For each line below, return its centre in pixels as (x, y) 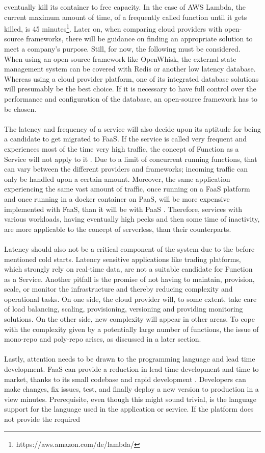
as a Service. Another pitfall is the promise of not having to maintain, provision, (129, 279)
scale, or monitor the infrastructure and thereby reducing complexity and (118, 289)
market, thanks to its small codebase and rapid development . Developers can (125, 379)
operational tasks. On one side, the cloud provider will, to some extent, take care (130, 299)
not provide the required (42, 419)
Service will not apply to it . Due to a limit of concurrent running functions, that (131, 159)
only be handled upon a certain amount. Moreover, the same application (117, 178)
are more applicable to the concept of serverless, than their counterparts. (118, 229)
